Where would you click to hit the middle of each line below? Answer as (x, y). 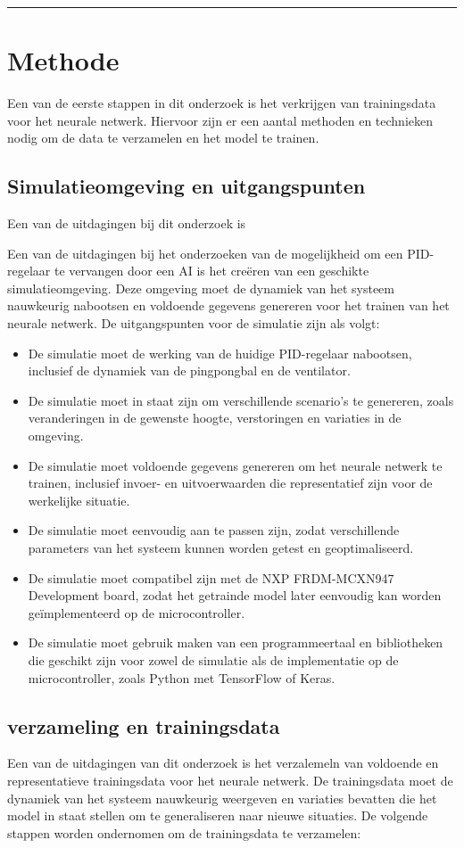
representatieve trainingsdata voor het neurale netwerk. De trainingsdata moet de (230, 780)
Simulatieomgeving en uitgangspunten (186, 186)
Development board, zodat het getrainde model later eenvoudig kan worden (235, 595)
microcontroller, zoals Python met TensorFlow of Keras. (182, 677)
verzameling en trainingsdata (144, 725)
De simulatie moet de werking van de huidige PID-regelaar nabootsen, (220, 353)
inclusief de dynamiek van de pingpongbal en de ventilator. (189, 370)
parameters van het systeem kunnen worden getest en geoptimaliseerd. (221, 548)
